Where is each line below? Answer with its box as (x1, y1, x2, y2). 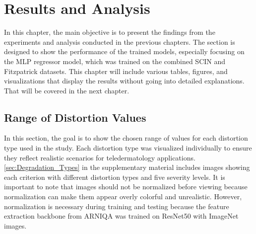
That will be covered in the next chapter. (4, 85, 129, 95)
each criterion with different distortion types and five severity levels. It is (4, 171, 225, 182)
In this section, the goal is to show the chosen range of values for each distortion (4, 133, 248, 143)
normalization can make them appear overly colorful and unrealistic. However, (4, 191, 242, 202)
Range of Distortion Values (4, 109, 146, 125)
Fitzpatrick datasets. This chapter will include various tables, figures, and (4, 66, 228, 76)
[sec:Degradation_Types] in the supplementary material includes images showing (4, 162, 250, 172)
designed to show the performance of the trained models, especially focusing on (4, 46, 245, 57)
